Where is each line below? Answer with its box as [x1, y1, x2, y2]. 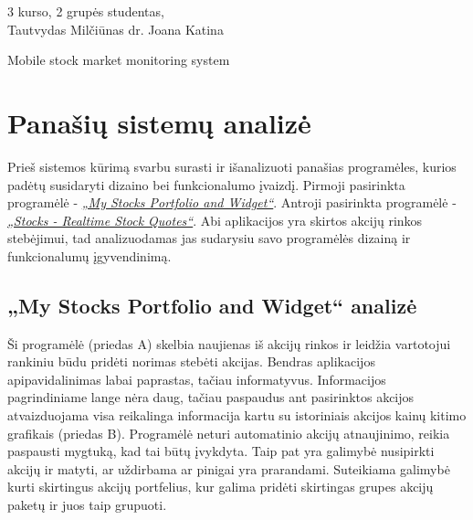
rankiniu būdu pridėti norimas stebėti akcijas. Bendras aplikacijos [7, 352, 375, 371]
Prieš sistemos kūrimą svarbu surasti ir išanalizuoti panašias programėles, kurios [7, 156, 457, 175]
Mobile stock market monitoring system [7, 50, 230, 69]
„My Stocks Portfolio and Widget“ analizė [7, 291, 417, 319]
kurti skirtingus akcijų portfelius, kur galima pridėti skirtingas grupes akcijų [7, 477, 434, 496]
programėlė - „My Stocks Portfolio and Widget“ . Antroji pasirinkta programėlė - [7, 193, 457, 212]
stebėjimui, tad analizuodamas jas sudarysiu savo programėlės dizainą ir [7, 228, 411, 248]
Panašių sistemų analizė [7, 103, 311, 141]
